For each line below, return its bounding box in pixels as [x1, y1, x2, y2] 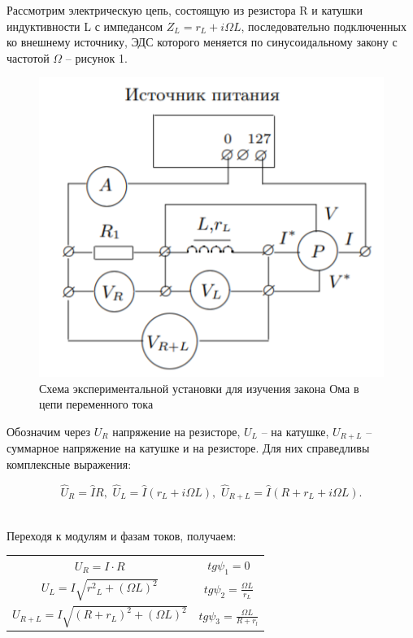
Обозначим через [7, 422, 91, 439]
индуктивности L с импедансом [7, 17, 163, 34]
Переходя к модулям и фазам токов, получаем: [7, 527, 237, 544]
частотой [7, 49, 50, 66]
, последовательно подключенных [241, 17, 406, 34]
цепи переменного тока [39, 395, 154, 413]
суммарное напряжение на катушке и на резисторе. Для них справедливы [7, 439, 370, 457]
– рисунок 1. [65, 49, 128, 66]
